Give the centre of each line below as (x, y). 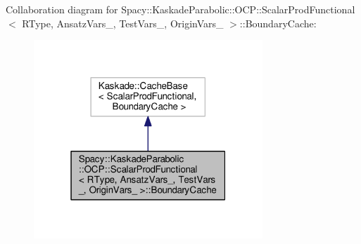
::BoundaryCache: (278, 23)
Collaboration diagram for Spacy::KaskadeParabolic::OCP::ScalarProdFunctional (180, 9)
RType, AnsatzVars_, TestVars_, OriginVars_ (123, 23)
